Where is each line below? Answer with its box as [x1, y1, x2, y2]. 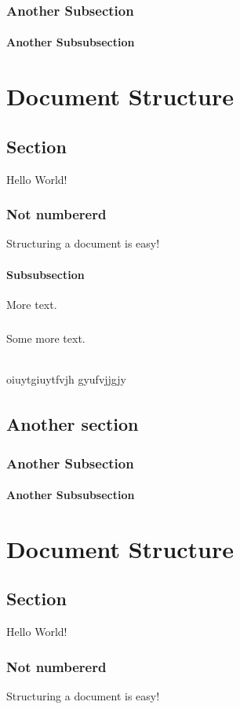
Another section [6, 412, 139, 436]
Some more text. [6, 329, 85, 346]
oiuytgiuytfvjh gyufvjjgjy [6, 370, 126, 387]
